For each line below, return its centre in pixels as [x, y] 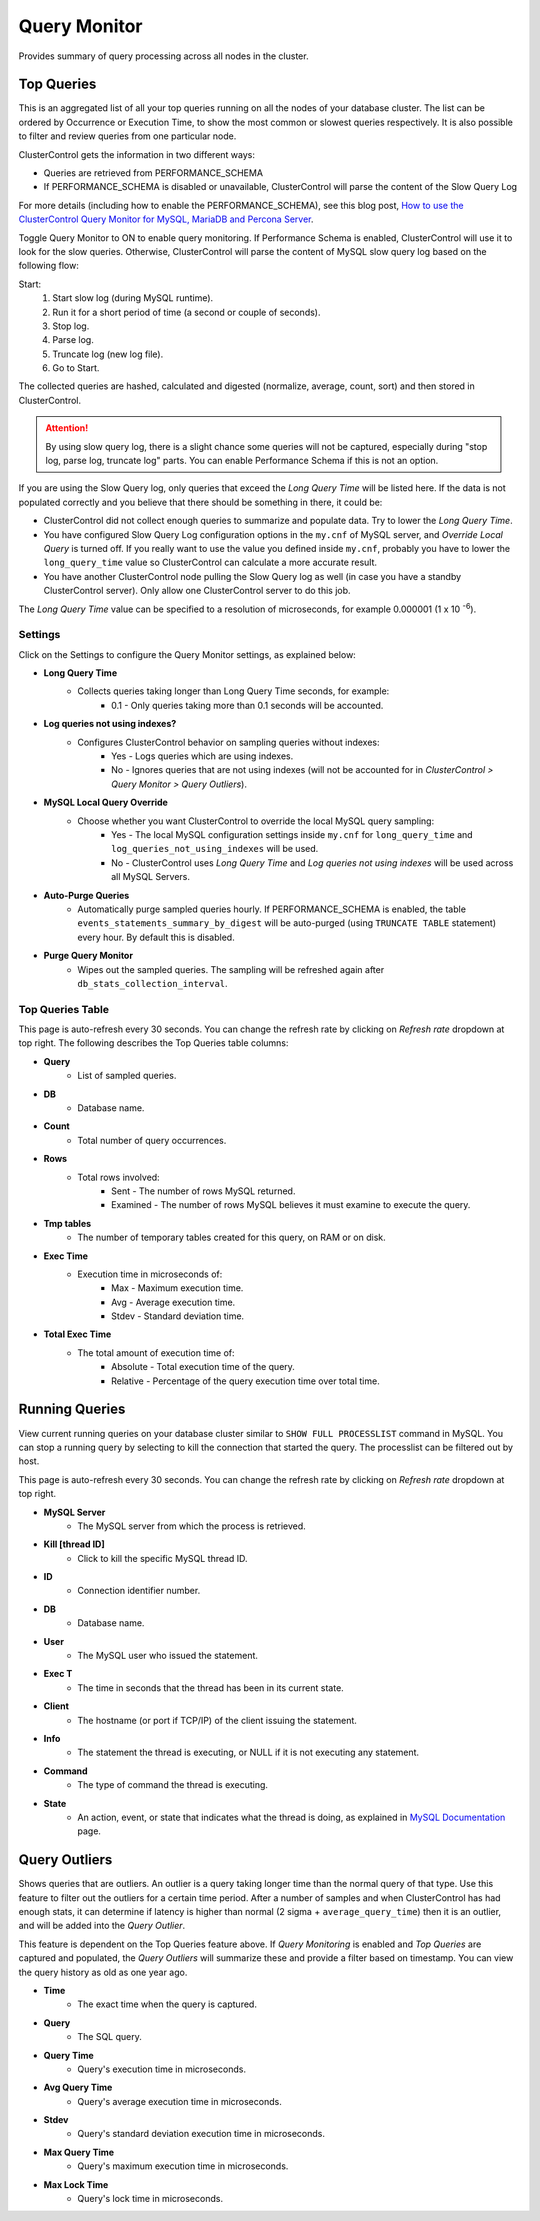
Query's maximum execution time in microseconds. [183, 2166]
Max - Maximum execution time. [177, 1288]
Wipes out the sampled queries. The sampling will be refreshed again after [231, 969]
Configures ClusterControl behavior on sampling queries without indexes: [228, 742]
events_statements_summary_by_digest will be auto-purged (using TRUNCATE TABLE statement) [287, 923]
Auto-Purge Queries [86, 895]
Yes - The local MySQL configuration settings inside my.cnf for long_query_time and [292, 834]
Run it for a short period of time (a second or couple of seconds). [186, 312]
